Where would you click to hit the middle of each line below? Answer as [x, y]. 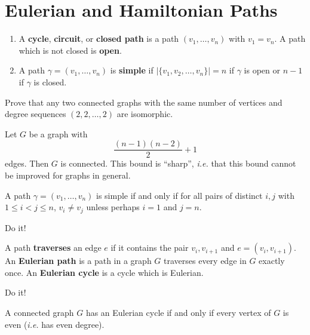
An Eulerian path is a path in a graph [78, 261]
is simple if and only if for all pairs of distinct [179, 195]
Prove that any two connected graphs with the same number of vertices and [144, 102]
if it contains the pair [150, 248]
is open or [262, 70]
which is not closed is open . [70, 50]
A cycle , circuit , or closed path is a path [99, 39]
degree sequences [36, 114]
